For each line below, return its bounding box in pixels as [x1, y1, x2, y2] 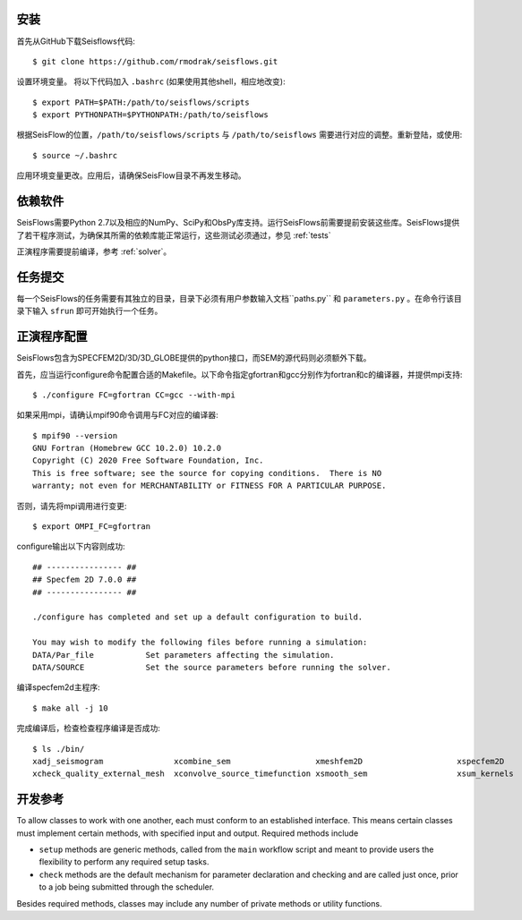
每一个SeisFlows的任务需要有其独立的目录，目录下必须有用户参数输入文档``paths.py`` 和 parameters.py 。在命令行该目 [16, 293, 463, 303]
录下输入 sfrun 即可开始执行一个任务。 [16, 305, 163, 317]
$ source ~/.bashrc [32, 150, 118, 160]
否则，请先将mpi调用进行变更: [16, 500, 127, 511]
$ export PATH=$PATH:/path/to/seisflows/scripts [32, 97, 250, 107]
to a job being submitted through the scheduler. [39, 882, 215, 892]
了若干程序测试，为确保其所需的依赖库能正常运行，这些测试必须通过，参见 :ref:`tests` [16, 229, 331, 241]
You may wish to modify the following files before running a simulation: [32, 637, 368, 648]
